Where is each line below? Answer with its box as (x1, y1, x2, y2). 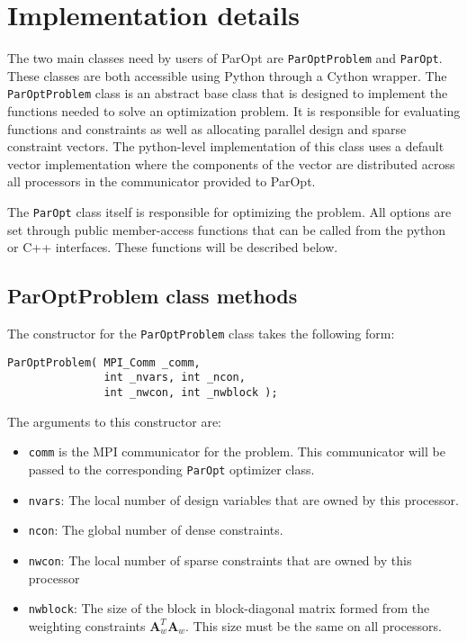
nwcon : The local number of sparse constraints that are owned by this (28, 550, 412, 569)
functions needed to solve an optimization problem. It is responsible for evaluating (7, 102, 461, 121)
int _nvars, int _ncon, (103, 371, 246, 384)
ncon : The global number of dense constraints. (28, 520, 283, 539)
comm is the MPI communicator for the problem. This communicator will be (28, 442, 445, 461)
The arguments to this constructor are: (7, 411, 221, 430)
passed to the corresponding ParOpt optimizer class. (28, 459, 315, 478)
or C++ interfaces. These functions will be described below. (7, 238, 338, 257)
